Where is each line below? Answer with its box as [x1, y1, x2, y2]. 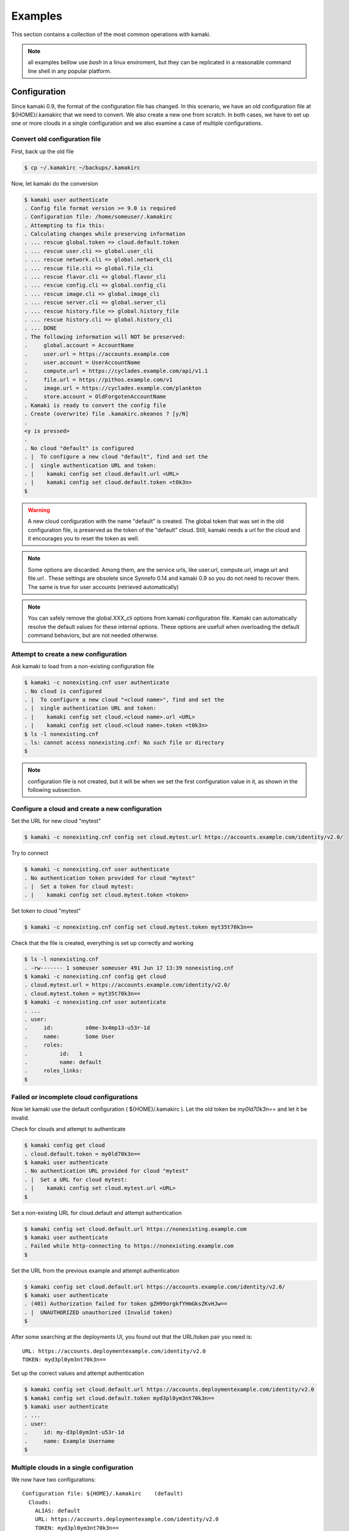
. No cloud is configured [24, 688, 102, 694]
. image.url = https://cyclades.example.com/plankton [24, 385, 202, 392]
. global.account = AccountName [24, 342, 134, 349]
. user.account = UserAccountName [24, 359, 141, 366]
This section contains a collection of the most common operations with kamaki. [11, 31, 211, 38]
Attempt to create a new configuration [11, 650, 127, 658]
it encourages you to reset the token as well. [28, 535, 140, 542]
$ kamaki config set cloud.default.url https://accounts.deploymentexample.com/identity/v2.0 [24, 1386, 315, 1393]
